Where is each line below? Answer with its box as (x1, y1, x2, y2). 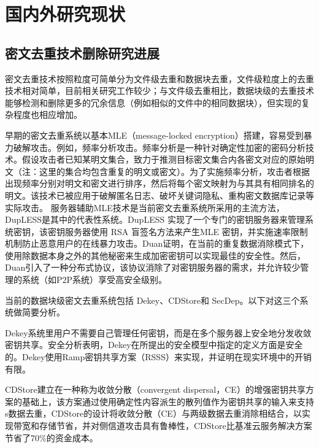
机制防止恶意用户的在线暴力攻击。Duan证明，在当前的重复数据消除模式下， (5, 237, 309, 250)
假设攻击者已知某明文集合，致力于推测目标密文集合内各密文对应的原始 (21, 153, 306, 166)
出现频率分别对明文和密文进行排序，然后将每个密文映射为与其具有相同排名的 (5, 177, 314, 190)
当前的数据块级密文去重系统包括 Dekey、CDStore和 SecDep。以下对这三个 (5, 293, 300, 306)
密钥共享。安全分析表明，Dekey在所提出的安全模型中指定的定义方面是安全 (5, 338, 303, 351)
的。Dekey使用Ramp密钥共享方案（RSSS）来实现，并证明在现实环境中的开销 (5, 350, 312, 363)
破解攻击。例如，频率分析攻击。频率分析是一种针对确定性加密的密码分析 (13, 141, 306, 153)
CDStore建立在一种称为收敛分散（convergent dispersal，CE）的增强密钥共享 (5, 383, 306, 396)
